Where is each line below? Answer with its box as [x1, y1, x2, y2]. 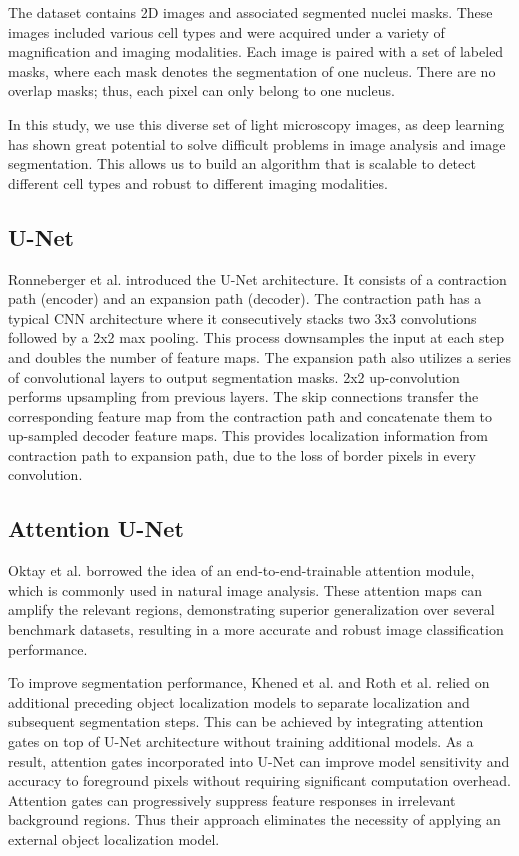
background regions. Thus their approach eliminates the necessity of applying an [8, 809, 501, 830]
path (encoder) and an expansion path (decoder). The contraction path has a [8, 288, 482, 309]
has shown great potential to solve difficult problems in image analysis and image [8, 133, 506, 154]
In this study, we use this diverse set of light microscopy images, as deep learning [8, 113, 505, 134]
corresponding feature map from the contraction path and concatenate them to [8, 405, 493, 426]
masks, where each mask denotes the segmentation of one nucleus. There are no [8, 60, 496, 81]
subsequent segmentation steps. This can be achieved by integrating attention [8, 711, 484, 732]
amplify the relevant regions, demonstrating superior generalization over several [8, 599, 495, 620]
